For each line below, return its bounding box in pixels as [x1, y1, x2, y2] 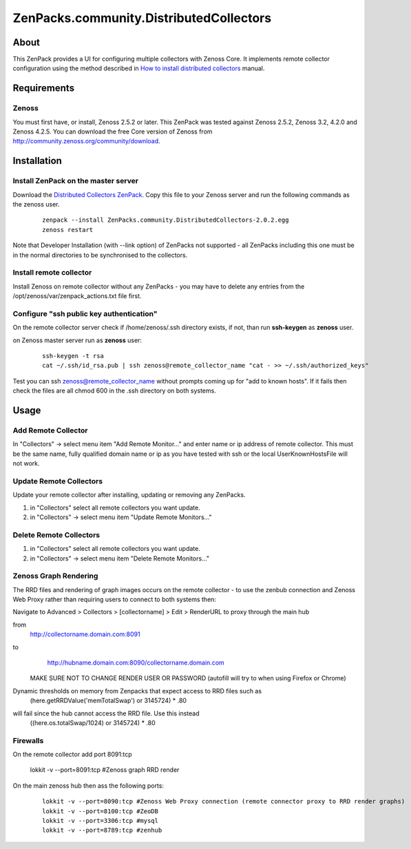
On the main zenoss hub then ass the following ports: [12, 782, 165, 790]
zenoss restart [42, 226, 94, 233]
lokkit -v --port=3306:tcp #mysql [42, 817, 158, 825]
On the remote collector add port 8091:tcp [12, 751, 132, 759]
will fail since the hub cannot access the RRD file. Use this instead [12, 709, 200, 717]
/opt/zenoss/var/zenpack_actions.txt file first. [12, 292, 142, 300]
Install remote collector [12, 268, 92, 277]
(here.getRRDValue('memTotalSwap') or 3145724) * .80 [30, 696, 187, 705]
